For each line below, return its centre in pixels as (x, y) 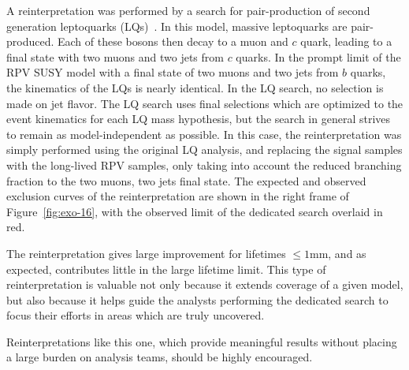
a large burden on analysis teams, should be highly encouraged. (160, 357)
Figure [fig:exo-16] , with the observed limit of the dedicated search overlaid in (195, 211)
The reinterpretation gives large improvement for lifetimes (146, 253)
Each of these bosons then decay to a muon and (173, 41)
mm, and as (338, 253)
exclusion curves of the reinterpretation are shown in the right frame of (178, 196)
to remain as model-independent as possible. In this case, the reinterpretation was (204, 134)
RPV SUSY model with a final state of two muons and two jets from (173, 72)
